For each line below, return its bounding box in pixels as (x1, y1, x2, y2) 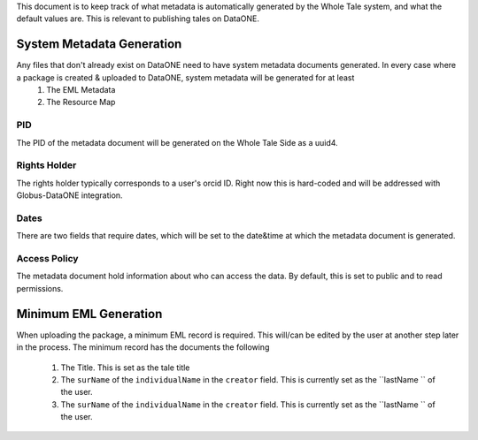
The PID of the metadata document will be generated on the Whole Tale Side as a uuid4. (16, 137, 338, 148)
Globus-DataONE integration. (16, 190, 123, 201)
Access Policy (16, 253, 79, 265)
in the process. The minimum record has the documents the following (16, 342, 270, 353)
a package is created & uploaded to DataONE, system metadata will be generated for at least (16, 72, 355, 83)
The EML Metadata (46, 85, 116, 95)
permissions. (16, 283, 64, 293)
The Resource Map (46, 97, 116, 108)
